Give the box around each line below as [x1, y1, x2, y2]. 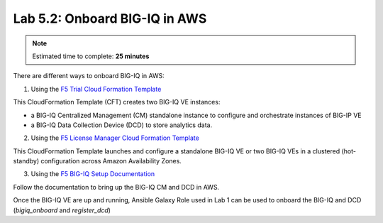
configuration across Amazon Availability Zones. [40, 157, 182, 165]
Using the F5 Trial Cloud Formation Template [30, 85, 162, 93]
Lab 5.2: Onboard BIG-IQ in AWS [13, 11, 207, 26]
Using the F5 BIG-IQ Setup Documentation [30, 170, 155, 178]
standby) [13, 157, 40, 165]
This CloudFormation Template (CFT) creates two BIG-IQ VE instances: [13, 98, 221, 107]
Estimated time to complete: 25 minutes [32, 52, 150, 60]
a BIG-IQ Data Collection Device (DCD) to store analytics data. [30, 121, 213, 129]
